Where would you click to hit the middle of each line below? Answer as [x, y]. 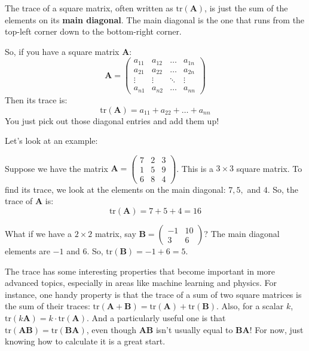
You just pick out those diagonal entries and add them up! [112, 120]
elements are [27, 251]
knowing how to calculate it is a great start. [85, 341]
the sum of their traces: [48, 306]
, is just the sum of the [246, 8]
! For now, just [276, 329]
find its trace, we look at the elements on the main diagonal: [115, 189]
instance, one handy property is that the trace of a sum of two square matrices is [153, 294]
